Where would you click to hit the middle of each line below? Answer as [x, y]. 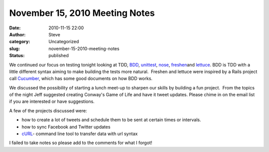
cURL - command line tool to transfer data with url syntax [80, 134]
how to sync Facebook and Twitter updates [66, 127]
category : [20, 42]
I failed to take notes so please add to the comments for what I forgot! [81, 143]
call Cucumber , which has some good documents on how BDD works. [81, 78]
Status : [17, 56]
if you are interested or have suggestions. [52, 101]
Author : [17, 34]
